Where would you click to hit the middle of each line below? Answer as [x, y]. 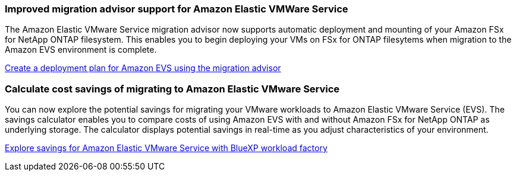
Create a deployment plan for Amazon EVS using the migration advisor [143, 68]
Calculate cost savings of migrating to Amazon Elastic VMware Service [172, 89]
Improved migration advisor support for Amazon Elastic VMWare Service [177, 9]
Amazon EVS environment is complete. [81, 50]
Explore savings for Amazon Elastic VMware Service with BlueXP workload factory [166, 148]
